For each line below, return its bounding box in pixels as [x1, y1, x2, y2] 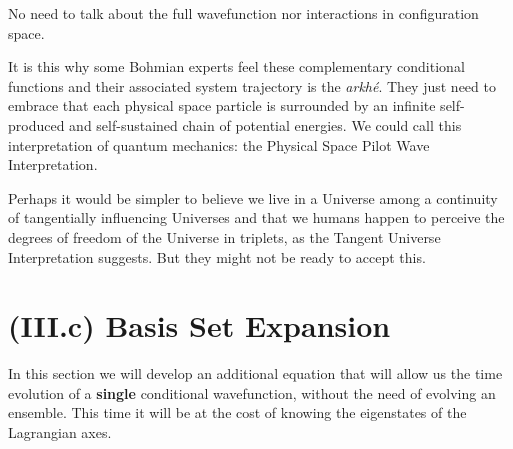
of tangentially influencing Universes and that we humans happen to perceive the [8, 207, 505, 228]
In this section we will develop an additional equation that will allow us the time [8, 363, 503, 384]
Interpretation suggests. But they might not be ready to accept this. [8, 246, 426, 267]
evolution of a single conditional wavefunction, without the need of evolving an [8, 382, 496, 403]
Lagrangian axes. [8, 422, 112, 443]
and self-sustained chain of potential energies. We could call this [69, 114, 462, 135]
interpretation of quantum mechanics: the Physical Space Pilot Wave [8, 134, 430, 155]
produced [8, 114, 65, 135]
